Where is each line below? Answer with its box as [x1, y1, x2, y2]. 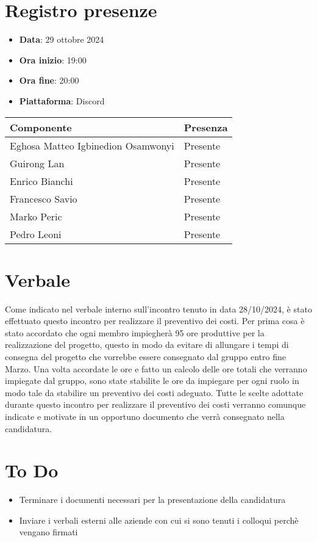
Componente [10, 120, 72, 134]
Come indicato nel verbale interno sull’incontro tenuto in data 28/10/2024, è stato [5, 302, 312, 315]
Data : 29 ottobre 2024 [19, 33, 104, 46]
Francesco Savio [10, 191, 77, 206]
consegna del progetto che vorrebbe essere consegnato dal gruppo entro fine [5, 350, 286, 363]
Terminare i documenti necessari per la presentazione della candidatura [19, 493, 286, 506]
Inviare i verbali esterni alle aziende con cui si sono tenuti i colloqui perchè [19, 513, 299, 526]
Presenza [183, 120, 228, 134]
